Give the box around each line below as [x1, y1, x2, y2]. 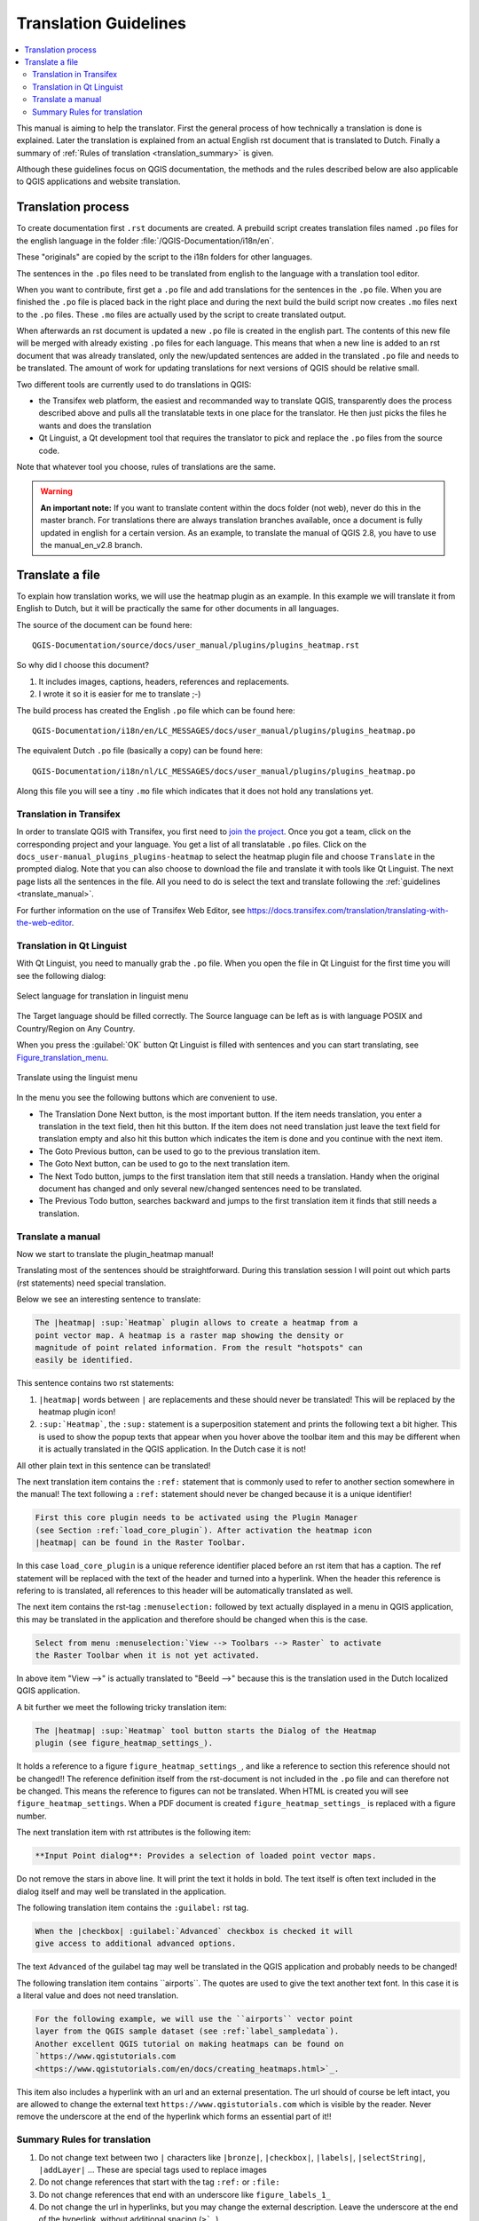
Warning [40, 486, 73, 497]
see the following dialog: [16, 970, 106, 981]
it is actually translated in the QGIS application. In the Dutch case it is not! [38, 1444, 306, 1454]
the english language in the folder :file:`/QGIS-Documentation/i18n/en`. [16, 235, 275, 246]
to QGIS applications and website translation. [16, 176, 181, 187]
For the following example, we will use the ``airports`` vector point [35, 2014, 354, 2025]
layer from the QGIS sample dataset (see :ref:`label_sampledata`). [35, 2026, 340, 2036]
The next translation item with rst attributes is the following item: [16, 1827, 252, 1838]
